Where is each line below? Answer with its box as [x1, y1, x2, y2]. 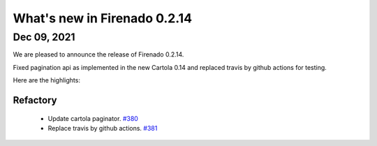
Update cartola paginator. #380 [47, 114, 139, 122]
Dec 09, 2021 [13, 31, 76, 43]
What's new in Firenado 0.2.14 [13, 10, 192, 26]
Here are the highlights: [13, 76, 80, 85]
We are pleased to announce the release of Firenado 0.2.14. [13, 50, 184, 59]
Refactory [13, 94, 57, 106]
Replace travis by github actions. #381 [47, 124, 158, 132]
